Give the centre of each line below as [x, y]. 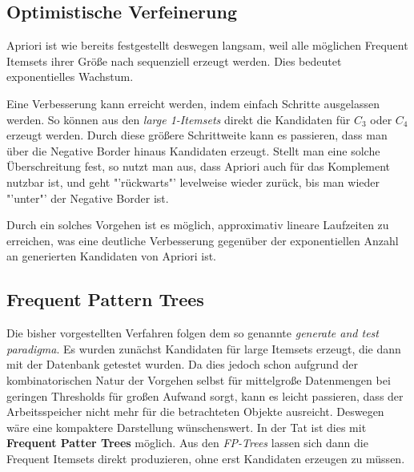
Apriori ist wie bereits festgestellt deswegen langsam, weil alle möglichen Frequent [207, 45]
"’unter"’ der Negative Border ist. [88, 198]
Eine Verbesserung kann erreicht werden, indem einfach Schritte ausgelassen [193, 103]
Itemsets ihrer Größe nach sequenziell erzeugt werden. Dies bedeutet [174, 61]
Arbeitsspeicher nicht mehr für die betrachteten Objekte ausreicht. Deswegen [195, 411]
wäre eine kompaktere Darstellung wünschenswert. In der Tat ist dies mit [187, 427]
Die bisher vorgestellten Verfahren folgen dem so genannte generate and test [193, 333]
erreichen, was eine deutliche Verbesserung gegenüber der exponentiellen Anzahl [203, 240]
